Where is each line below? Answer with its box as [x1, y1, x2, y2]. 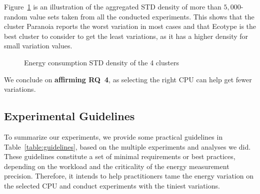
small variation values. [4, 40, 72, 51]
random [4, 11, 27, 21]
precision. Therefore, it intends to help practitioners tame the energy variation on [4, 171, 254, 181]
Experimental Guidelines [4, 108, 135, 124]
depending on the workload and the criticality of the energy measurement [4, 161, 229, 171]
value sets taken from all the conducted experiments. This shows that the [29, 11, 254, 21]
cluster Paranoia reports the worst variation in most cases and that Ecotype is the [4, 21, 256, 31]
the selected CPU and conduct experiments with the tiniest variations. [4, 180, 220, 191]
